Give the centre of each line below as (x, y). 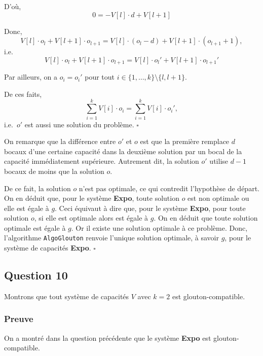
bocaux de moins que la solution (54, 171)
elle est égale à (27, 208)
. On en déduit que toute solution (206, 218)
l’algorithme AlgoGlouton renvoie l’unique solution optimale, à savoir (111, 238)
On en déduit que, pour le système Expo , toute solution (92, 198)
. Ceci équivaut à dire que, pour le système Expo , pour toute (150, 208)
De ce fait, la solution (37, 188)
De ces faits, (23, 94)
